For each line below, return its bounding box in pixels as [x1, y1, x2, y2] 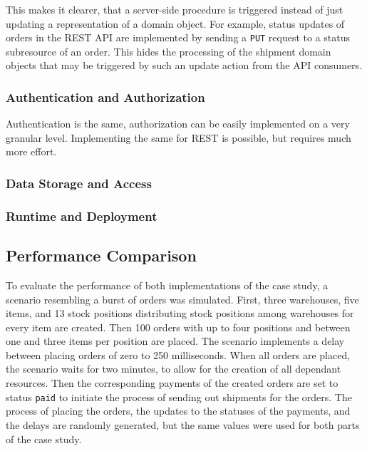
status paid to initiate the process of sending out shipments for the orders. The [6, 389, 352, 404]
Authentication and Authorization [6, 88, 205, 105]
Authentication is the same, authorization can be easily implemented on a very [6, 116, 350, 131]
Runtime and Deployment [6, 207, 157, 224]
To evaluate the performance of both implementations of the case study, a [6, 277, 329, 292]
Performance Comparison [6, 244, 197, 266]
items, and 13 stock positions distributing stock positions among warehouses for [6, 306, 354, 321]
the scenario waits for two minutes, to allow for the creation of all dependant [6, 361, 341, 376]
